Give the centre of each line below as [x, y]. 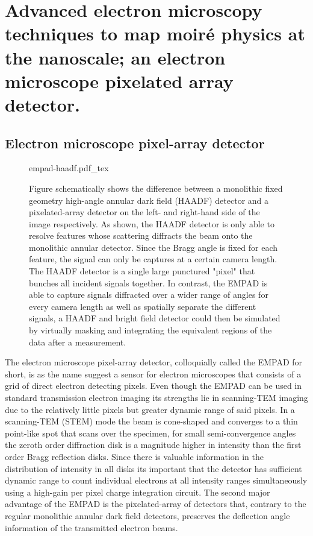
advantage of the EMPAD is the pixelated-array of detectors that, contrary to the [156, 504]
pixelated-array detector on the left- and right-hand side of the [144, 212]
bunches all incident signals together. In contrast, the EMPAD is [148, 282]
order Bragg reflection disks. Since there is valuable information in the [135, 456]
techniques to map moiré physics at [155, 33]
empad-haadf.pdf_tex [69, 168]
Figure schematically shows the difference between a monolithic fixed [156, 188]
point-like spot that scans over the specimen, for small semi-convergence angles [150, 433]
